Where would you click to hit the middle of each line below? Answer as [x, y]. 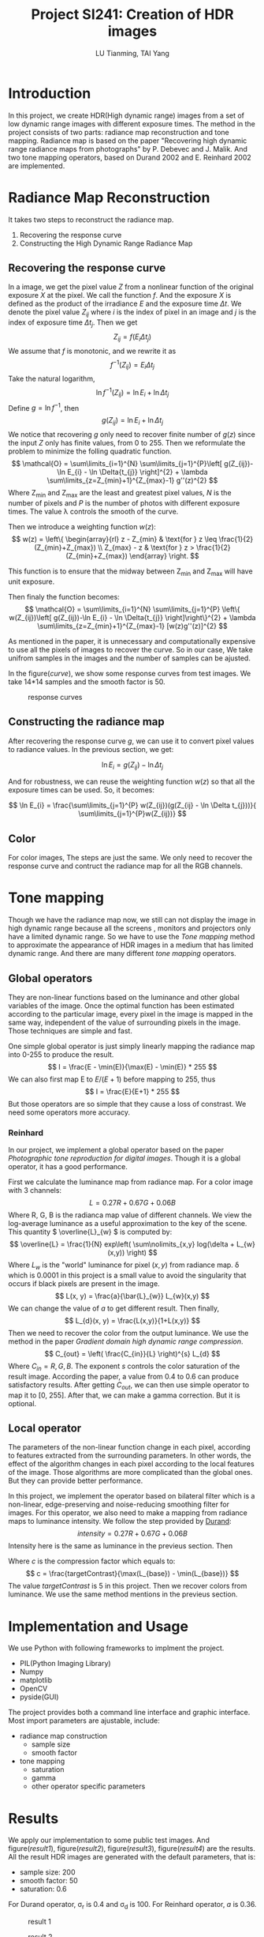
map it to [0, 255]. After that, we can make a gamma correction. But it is [124, 1395]
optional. [22, 1403]
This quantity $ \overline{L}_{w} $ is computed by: [90, 1232]
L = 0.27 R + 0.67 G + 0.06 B [132, 1203]
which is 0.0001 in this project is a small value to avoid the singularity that [127, 1275]
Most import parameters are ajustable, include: [84, 1721]
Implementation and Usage [99, 1626]
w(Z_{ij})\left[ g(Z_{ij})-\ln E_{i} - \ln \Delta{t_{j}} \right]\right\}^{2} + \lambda [132, 617]
